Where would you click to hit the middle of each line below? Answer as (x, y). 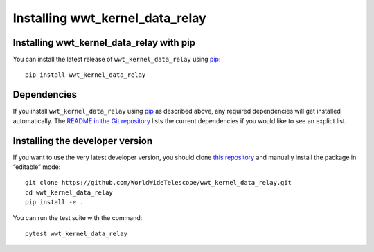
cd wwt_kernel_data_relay (69, 192)
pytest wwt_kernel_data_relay (77, 234)
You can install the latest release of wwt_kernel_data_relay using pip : (117, 60)
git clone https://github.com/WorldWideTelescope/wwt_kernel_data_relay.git (159, 183)
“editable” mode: (37, 167)
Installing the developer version (83, 141)
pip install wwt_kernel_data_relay (86, 75)
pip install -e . (54, 202)
